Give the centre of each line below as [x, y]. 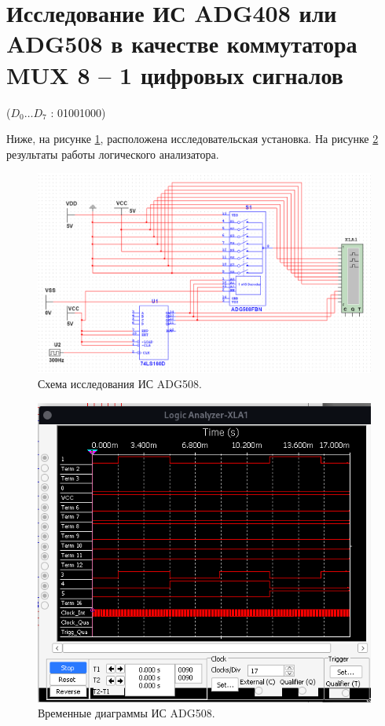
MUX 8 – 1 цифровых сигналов [175, 74]
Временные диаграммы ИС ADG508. [126, 713]
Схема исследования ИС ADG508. [120, 384]
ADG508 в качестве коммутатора [182, 44]
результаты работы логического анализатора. [113, 154]
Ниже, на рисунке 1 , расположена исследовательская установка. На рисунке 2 [192, 139]
